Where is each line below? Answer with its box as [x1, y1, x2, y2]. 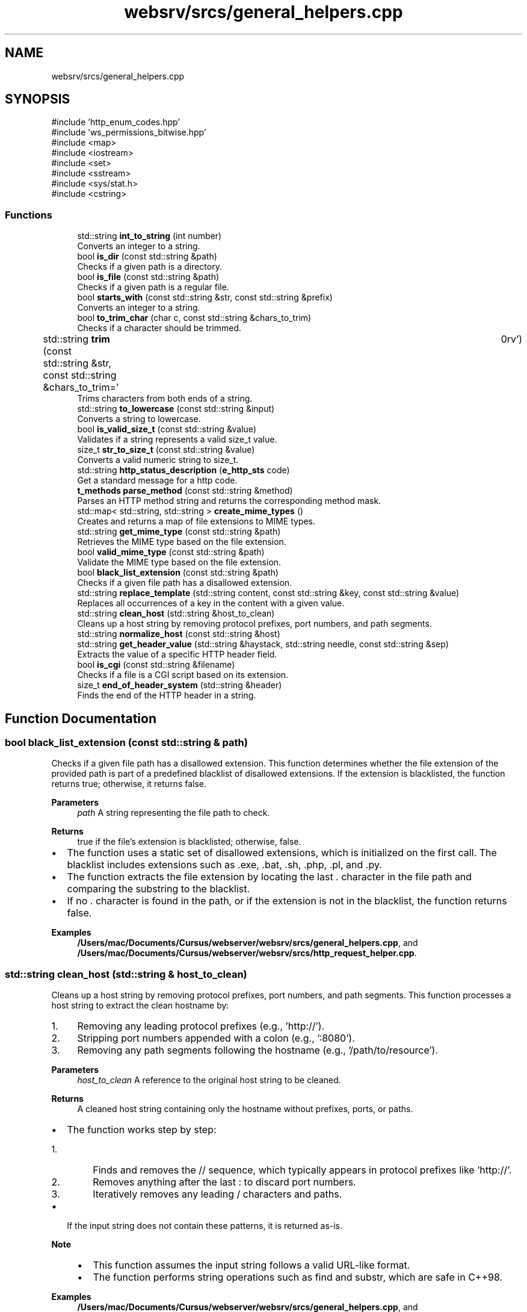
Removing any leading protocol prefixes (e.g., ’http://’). [77, 1020, 325, 1033]
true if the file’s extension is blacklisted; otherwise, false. [77, 836, 301, 847]
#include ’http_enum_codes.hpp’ [51, 117, 180, 128]
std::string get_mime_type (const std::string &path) [77, 526, 281, 537]
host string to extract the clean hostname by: [51, 1000, 229, 1011]
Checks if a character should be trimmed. [77, 323, 242, 334]
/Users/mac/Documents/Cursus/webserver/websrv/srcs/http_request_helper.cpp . [77, 948, 417, 959]
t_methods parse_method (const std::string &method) [77, 485, 293, 496]
